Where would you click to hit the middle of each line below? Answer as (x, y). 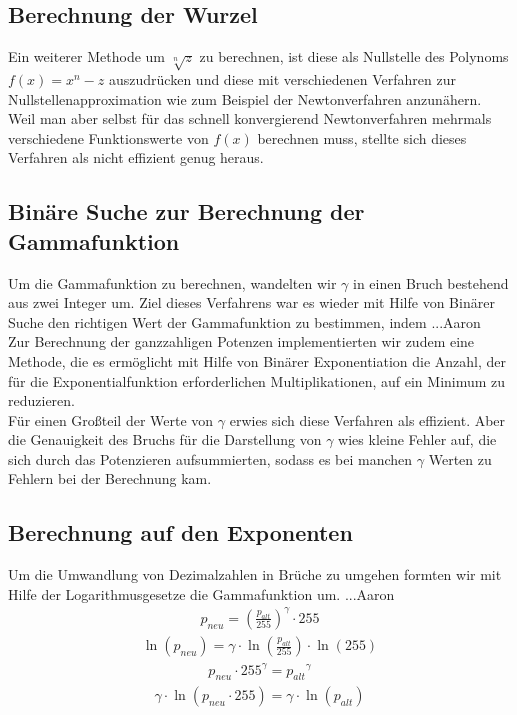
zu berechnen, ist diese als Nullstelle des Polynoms (354, 56)
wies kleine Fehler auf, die (417, 439)
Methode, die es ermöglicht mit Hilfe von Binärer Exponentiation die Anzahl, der (257, 360)
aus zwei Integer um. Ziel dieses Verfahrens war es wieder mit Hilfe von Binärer (251, 302)
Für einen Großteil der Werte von (111, 419)
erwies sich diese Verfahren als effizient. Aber (367, 419)
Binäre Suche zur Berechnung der (186, 211)
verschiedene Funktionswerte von (108, 137)
